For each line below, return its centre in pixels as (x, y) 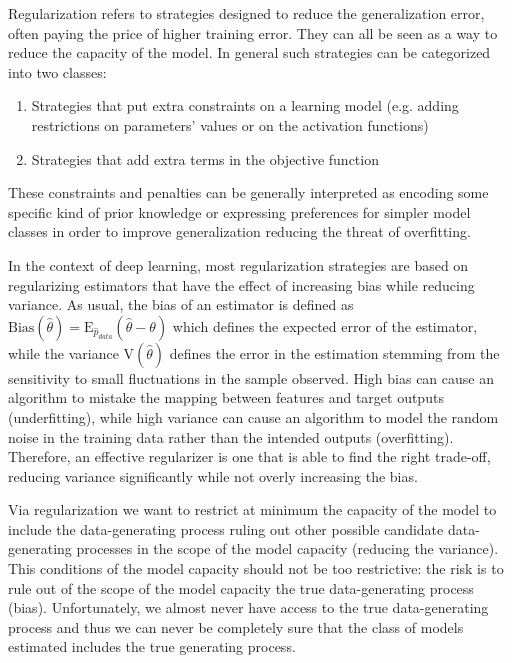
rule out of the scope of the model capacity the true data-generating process (241, 587)
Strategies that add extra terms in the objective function (205, 158)
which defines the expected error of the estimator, (325, 325)
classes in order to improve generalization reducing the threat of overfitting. (239, 231)
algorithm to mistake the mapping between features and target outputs (226, 397)
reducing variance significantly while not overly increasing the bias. (213, 475)
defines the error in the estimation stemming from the (334, 352)
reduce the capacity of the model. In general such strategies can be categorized (249, 52)
